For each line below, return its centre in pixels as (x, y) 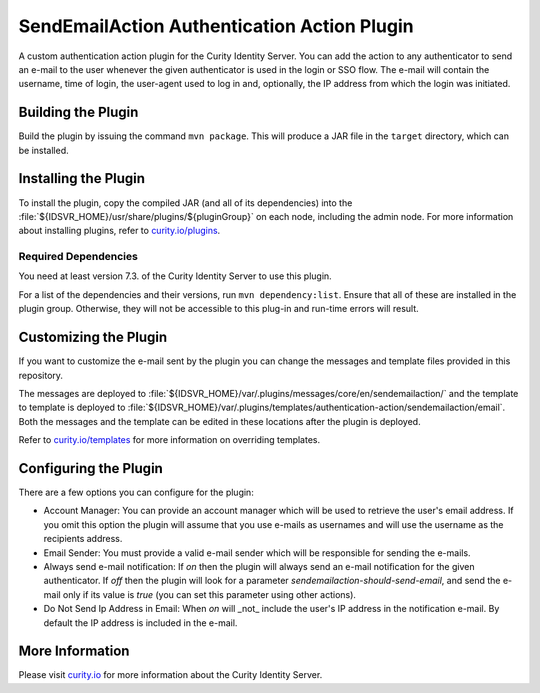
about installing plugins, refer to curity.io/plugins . (119, 231)
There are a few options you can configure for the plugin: (136, 492)
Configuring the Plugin (91, 468)
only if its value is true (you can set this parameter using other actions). (209, 594)
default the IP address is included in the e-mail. (140, 622)
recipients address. (83, 539)
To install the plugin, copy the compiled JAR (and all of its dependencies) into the (185, 202)
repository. (41, 375)
